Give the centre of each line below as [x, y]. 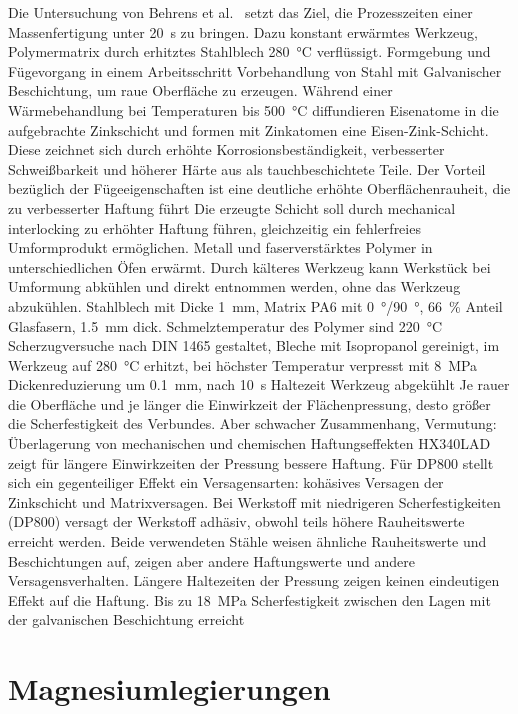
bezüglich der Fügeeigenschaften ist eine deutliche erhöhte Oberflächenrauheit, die [259, 188]
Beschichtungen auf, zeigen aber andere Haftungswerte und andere [211, 560]
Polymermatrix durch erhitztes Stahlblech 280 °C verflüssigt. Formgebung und [249, 51]
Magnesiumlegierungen [169, 688]
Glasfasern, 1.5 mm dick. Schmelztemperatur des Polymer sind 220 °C [225, 325]
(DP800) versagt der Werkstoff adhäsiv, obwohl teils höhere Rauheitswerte [236, 521]
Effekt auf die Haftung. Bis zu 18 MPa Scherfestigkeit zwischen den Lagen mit [249, 599]
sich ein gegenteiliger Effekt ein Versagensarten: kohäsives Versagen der [226, 482]
